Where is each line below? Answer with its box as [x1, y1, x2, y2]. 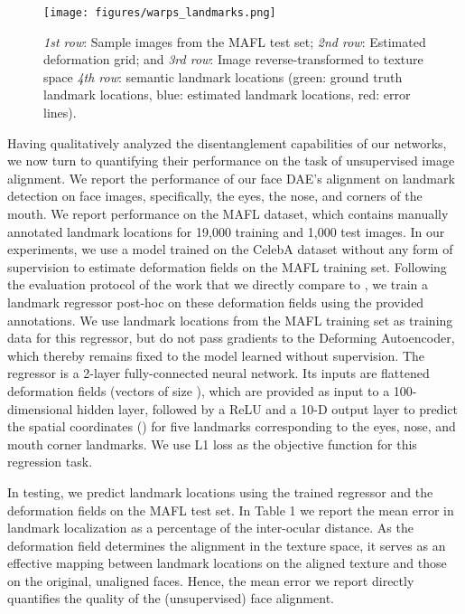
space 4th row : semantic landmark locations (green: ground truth [43, 67, 403, 86]
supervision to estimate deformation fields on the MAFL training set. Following [7, 257, 447, 276]
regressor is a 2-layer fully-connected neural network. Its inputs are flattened [7, 364, 430, 383]
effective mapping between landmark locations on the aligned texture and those [7, 553, 447, 572]
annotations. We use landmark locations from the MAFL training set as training [7, 310, 453, 329]
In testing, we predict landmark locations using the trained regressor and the [7, 482, 433, 501]
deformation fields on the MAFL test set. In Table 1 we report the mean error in [7, 500, 454, 519]
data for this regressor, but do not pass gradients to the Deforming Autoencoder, [7, 328, 455, 347]
